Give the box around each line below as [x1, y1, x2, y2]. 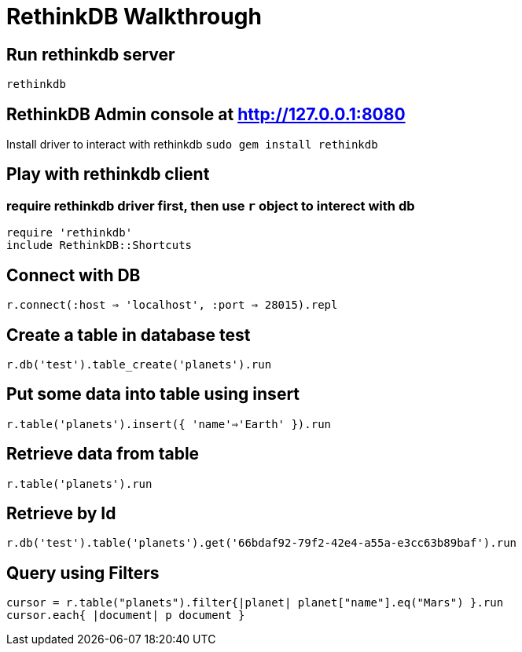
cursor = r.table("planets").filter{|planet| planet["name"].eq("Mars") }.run [6, 596, 504, 610]
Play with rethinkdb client [6, 164, 210, 185]
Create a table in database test [6, 324, 251, 345]
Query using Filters [6, 562, 160, 583]
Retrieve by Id [6, 504, 116, 524]
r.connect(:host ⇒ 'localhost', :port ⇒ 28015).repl [6, 299, 338, 312]
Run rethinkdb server [6, 44, 175, 64]
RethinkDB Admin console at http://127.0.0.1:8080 [6, 104, 406, 124]
